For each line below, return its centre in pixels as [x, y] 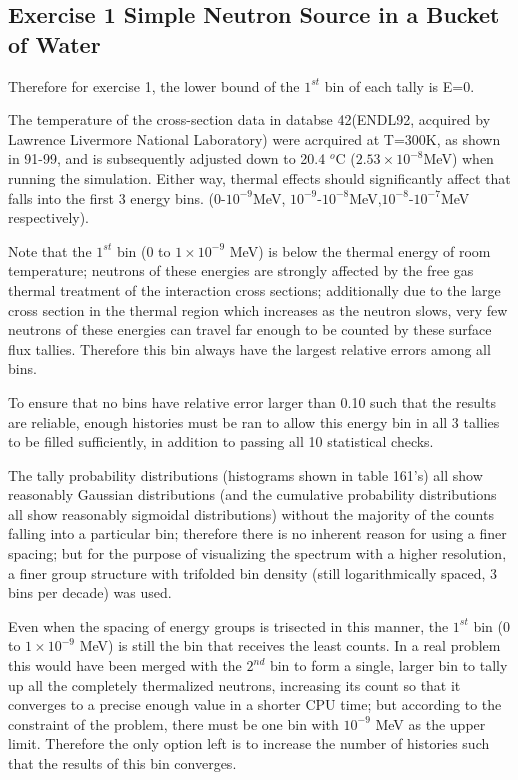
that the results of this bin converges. [122, 763]
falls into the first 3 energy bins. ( [111, 197]
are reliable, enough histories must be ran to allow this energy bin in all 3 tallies [254, 421]
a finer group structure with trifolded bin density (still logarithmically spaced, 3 [253, 572]
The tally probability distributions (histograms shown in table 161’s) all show [245, 474]
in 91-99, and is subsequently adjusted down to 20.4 [167, 158]
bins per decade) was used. [90, 592]
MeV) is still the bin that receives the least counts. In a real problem [290, 645]
